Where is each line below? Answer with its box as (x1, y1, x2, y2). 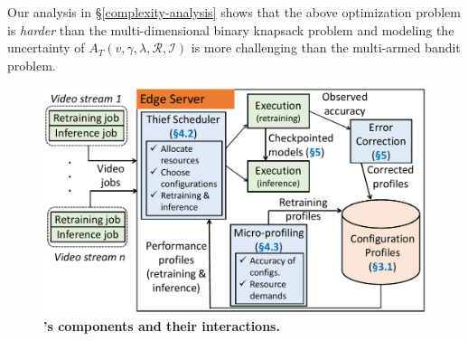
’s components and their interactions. (43, 317, 280, 336)
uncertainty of (7, 38, 85, 57)
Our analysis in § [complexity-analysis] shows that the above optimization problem (7, 3, 461, 21)
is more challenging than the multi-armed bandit (191, 38, 461, 57)
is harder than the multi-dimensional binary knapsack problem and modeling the (7, 20, 454, 39)
